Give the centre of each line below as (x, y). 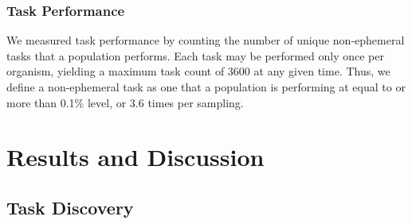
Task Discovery (70, 207)
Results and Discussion (135, 157)
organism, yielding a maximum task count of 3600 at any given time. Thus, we (198, 71)
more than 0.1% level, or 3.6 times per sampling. (125, 102)
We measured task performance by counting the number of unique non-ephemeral (206, 40)
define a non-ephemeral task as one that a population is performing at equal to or (206, 87)
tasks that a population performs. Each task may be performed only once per (195, 55)
